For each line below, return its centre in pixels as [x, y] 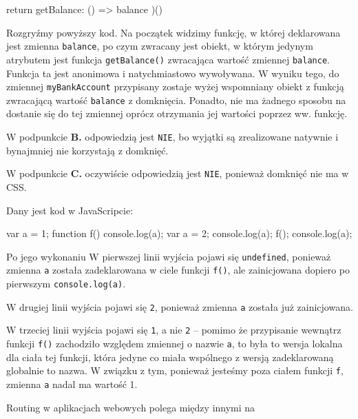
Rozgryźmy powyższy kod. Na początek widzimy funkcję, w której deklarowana [173, 32]
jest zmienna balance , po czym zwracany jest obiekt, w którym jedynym [160, 46]
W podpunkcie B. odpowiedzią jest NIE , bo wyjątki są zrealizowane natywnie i [172, 136]
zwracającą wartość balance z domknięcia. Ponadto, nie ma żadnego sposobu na [176, 100]
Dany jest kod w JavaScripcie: [70, 210]
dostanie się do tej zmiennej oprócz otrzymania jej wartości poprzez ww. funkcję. [177, 113]
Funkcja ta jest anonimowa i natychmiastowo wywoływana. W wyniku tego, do [173, 73]
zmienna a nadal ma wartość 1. [72, 384]
